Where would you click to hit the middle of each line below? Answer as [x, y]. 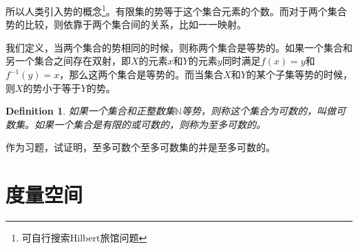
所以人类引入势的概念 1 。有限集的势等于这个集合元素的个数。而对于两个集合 [176, 10]
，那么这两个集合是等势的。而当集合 [141, 74]
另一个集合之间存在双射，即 [68, 61]
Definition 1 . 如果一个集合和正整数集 [90, 111]
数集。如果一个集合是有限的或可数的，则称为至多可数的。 [136, 124]
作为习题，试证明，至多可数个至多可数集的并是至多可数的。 [140, 147]
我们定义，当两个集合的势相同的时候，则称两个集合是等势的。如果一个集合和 [179, 47]
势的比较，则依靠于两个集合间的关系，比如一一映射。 [126, 24]
